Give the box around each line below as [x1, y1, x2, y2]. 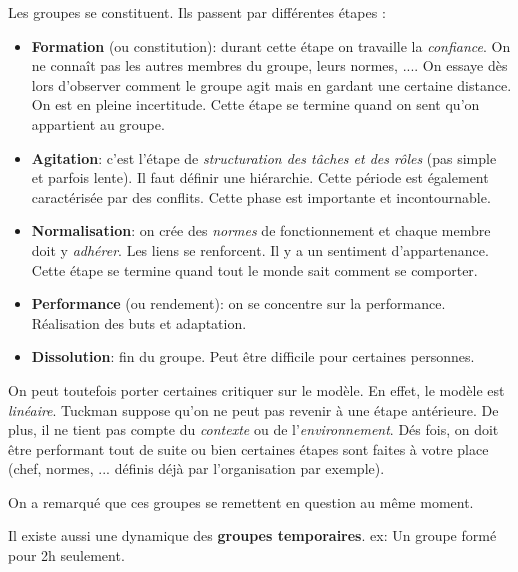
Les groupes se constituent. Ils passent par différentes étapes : [8, 2, 386, 22]
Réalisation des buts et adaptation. [31, 312, 247, 333]
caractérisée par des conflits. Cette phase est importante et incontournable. [31, 186, 491, 207]
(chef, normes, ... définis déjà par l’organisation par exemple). [8, 458, 385, 479]
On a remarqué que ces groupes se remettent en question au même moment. [8, 491, 474, 512]
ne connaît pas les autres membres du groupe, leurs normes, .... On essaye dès [31, 55, 508, 76]
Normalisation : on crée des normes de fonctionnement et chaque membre [31, 220, 491, 241]
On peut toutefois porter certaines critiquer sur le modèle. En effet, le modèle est [8, 379, 505, 400]
